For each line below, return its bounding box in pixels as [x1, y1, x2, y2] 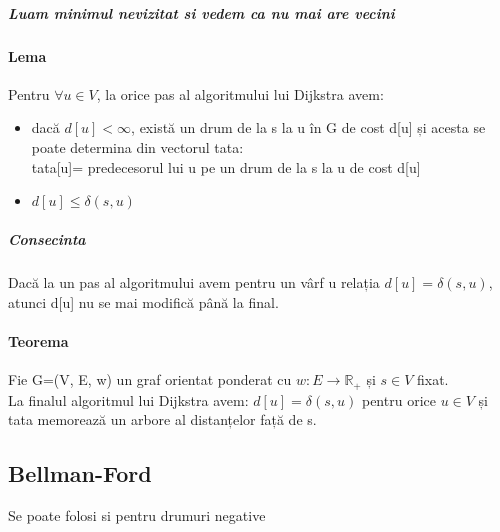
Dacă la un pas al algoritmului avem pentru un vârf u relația [8, 272, 380, 293]
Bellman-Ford [8, 458, 152, 489]
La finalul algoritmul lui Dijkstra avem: [8, 389, 249, 410]
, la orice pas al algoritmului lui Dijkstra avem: [96, 83, 384, 104]
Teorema [8, 331, 69, 352]
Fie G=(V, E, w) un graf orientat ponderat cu [8, 369, 292, 390]
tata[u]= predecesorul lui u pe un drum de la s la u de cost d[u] [31, 156, 421, 177]
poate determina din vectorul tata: [31, 136, 244, 157]
